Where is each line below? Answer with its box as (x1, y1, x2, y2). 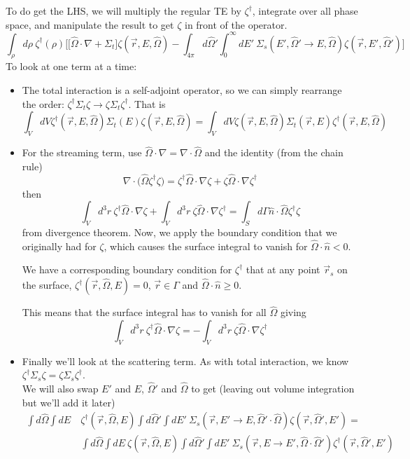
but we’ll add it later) (22, 395, 115, 409)
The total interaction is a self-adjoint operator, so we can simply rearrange (22, 83, 342, 97)
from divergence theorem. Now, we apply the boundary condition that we (22, 225, 337, 240)
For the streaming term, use (22, 145, 142, 160)
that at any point (246, 262, 320, 277)
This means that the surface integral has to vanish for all (22, 305, 267, 320)
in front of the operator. (184, 17, 288, 32)
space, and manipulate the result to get (6, 17, 174, 32)
